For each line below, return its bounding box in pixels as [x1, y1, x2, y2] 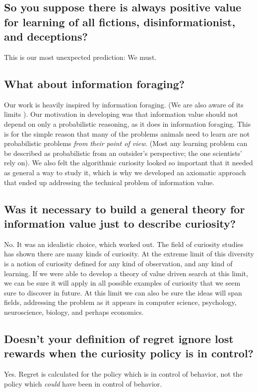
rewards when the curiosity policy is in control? [4, 345, 254, 361]
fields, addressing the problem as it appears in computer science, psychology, [4, 297, 237, 307]
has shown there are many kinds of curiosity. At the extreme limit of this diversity [4, 248, 254, 259]
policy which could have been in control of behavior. [4, 378, 162, 389]
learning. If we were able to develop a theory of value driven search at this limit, [4, 268, 248, 278]
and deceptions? [4, 29, 88, 44]
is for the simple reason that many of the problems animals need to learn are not [4, 128, 250, 139]
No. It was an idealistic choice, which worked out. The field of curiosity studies [4, 239, 244, 249]
